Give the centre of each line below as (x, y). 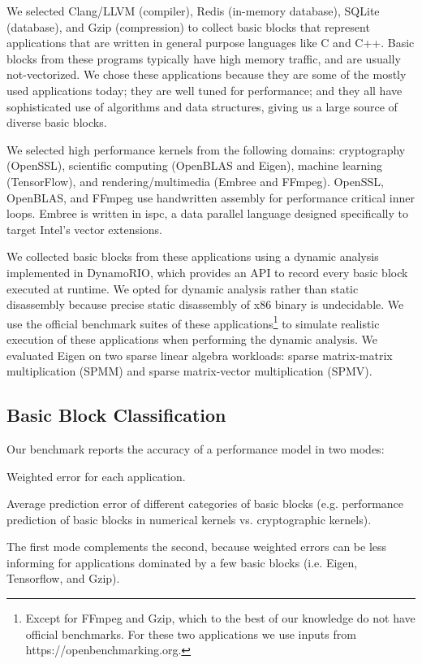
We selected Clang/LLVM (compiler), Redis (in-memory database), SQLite (193, 11)
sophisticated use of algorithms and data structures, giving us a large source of (202, 106)
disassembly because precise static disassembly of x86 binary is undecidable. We (205, 304)
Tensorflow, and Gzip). (63, 578)
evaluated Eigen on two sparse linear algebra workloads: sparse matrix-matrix (200, 355)
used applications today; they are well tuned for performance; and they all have (205, 90)
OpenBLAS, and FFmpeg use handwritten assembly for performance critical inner (211, 197)
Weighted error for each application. (96, 476)
